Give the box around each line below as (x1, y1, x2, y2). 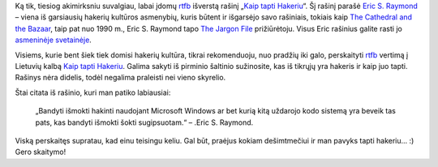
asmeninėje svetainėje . (15, 35, 92, 45)
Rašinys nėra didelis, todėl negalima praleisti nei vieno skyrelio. (15, 73, 226, 83)
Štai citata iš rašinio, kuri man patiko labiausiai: (15, 88, 171, 97)
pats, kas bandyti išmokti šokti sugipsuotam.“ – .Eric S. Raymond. (35, 118, 254, 127)
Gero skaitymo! (15, 147, 67, 157)
